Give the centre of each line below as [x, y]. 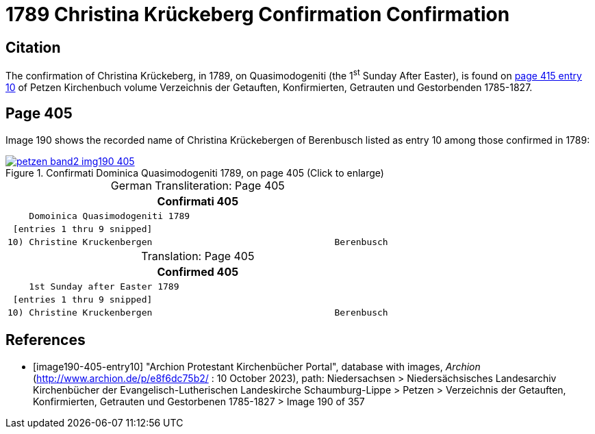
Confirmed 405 [198, 271]
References [46, 340]
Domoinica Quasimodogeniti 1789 [110, 216]
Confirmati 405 [198, 201]
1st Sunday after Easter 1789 [104, 286]
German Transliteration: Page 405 [198, 185]
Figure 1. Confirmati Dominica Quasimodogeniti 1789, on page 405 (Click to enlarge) [195, 173]
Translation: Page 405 [198, 256]
